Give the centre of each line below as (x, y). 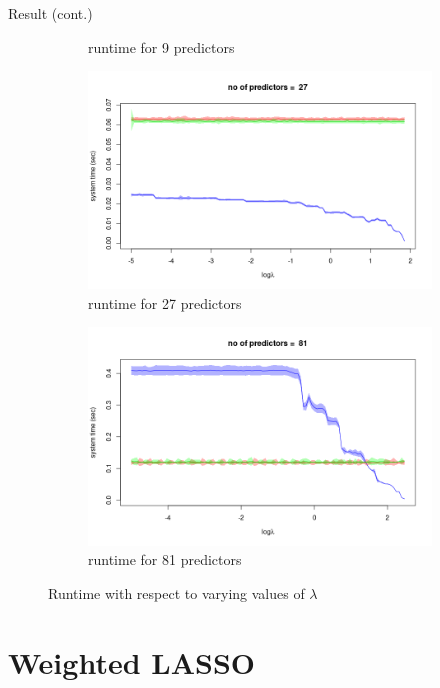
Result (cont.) (50, 13)
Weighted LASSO (131, 661)
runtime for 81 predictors (165, 559)
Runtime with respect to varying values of (176, 592)
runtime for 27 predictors (165, 302)
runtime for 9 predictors (161, 46)
